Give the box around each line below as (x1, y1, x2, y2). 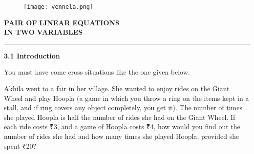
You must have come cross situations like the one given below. (4, 67, 190, 77)
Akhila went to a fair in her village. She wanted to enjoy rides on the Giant (4, 83, 230, 94)
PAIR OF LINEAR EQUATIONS (4, 17, 120, 27)
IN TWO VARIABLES (4, 27, 83, 37)
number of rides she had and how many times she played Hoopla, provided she (4, 131, 239, 141)
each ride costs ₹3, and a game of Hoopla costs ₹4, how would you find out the (4, 121, 240, 132)
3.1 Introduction (4, 50, 60, 60)
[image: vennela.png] (23, 3, 94, 10)
